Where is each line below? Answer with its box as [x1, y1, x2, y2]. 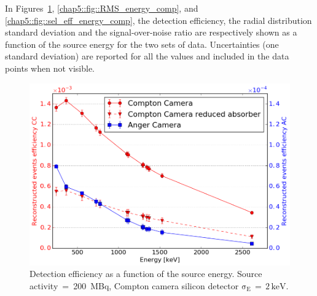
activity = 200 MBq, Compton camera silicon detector [29, 279, 239, 292]
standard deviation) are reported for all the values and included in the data [5, 50, 289, 63]
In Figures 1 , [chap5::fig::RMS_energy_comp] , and [5, 2, 198, 14]
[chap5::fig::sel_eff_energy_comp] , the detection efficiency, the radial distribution [5, 13, 312, 26]
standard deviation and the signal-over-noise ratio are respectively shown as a [5, 26, 297, 39]
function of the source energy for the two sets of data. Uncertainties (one [5, 37, 279, 50]
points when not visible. [5, 61, 95, 74]
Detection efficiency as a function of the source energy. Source [29, 267, 262, 280]
